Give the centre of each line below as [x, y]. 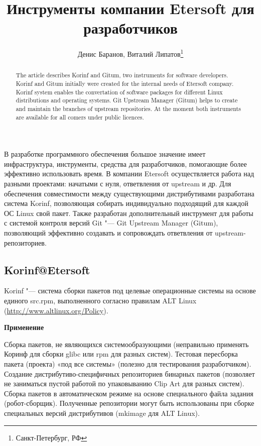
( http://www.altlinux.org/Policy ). [56, 310]
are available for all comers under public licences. [80, 117]
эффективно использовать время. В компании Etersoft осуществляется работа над [129, 174]
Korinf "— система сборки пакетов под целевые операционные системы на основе [130, 291]
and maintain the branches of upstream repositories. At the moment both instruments [128, 108]
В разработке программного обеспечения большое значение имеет [105, 154]
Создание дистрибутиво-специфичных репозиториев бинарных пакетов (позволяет [129, 373]
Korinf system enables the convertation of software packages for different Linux [119, 92]
